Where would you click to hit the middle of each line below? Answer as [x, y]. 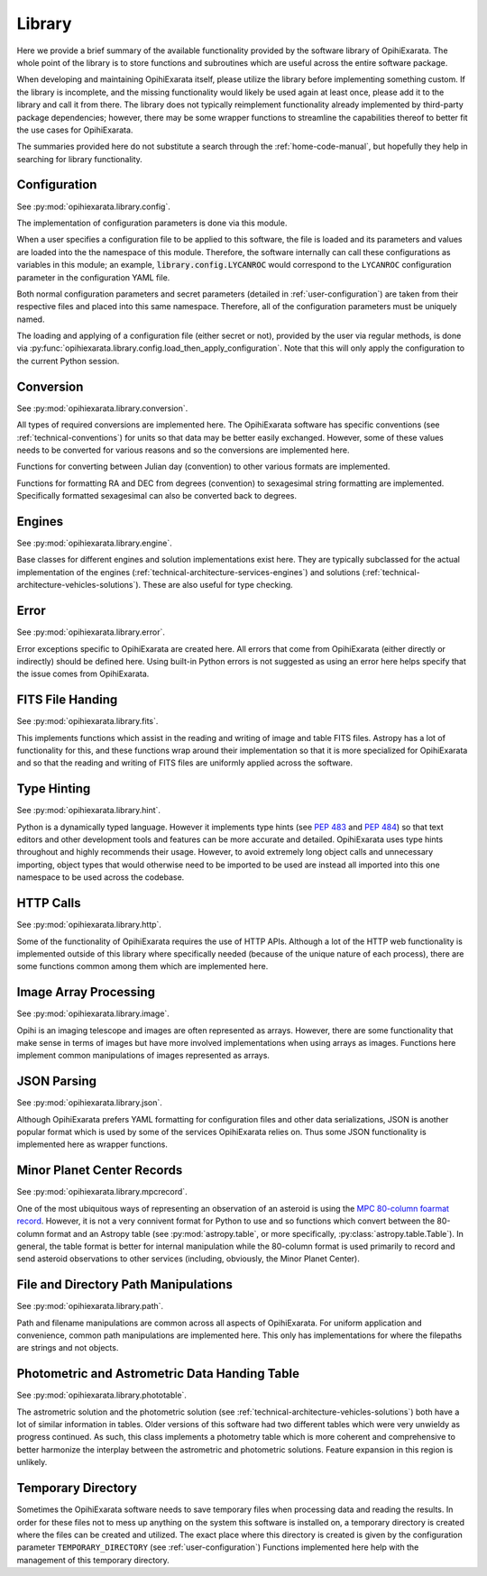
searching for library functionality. [80, 159]
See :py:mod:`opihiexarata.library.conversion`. [102, 408]
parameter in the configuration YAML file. [93, 277]
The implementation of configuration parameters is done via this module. [152, 223]
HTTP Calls [49, 903]
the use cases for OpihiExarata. [75, 130]
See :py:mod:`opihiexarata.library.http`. [89, 925]
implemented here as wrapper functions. [92, 1144]
